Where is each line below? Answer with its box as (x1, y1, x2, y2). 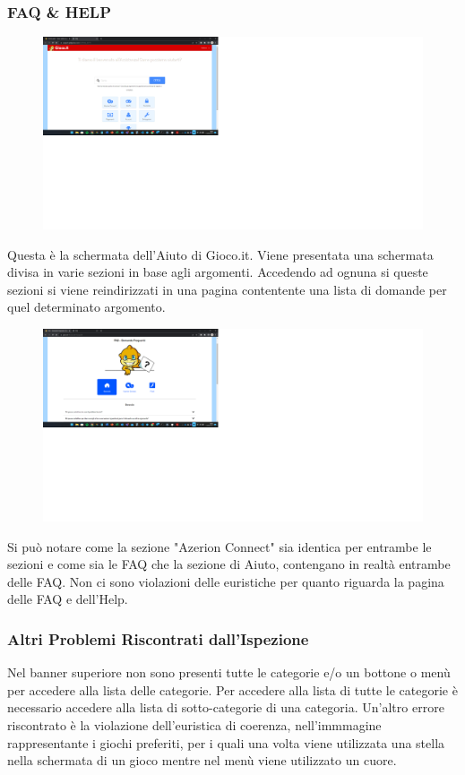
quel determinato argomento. (7, 297, 166, 316)
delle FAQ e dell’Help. (7, 590, 128, 608)
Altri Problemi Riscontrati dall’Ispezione (7, 627, 309, 650)
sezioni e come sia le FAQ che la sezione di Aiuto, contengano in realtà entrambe (7, 555, 451, 573)
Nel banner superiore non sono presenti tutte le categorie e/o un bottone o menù (7, 663, 451, 682)
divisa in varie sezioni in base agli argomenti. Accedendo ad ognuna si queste (7, 263, 428, 281)
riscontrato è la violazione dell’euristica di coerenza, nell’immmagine (7, 715, 382, 734)
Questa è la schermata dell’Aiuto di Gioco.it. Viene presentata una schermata (7, 245, 434, 263)
